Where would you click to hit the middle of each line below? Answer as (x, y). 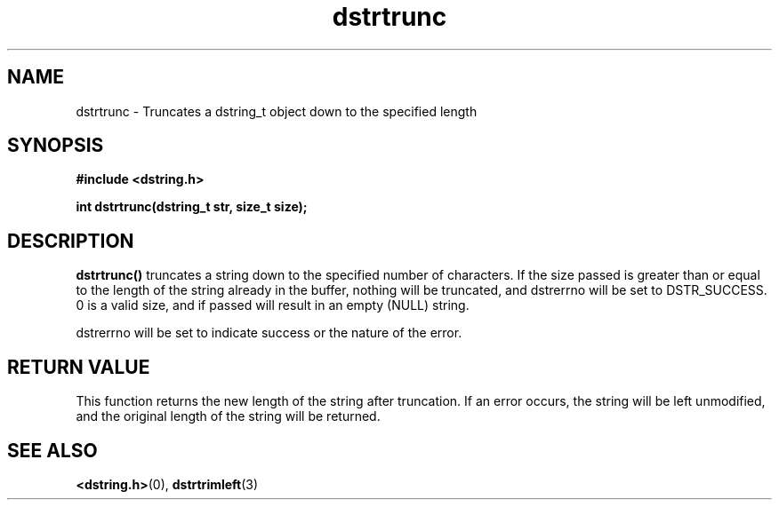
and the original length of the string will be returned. (228, 416)
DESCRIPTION (71, 241)
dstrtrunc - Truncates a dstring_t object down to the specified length (277, 111)
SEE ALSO (52, 450)
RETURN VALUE (79, 367)
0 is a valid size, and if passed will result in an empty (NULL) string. (273, 305)
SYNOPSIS (56, 146)
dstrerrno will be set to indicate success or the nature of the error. (269, 333)
